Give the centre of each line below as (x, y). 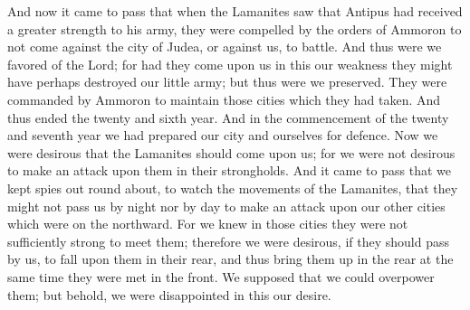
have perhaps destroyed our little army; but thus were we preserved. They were (227, 82)
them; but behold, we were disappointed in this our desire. (169, 294)
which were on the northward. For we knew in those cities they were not (208, 224)
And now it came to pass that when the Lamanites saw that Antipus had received (235, 11)
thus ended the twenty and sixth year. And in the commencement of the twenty (228, 117)
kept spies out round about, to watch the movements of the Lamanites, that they (233, 188)
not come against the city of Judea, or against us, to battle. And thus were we (225, 47)
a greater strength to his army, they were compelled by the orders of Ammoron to (235, 28)
